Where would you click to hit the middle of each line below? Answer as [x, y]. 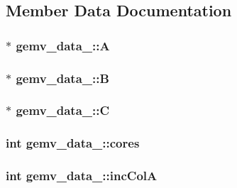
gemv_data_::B [62, 78]
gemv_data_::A [63, 45]
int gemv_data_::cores [73, 143]
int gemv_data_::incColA [82, 176]
